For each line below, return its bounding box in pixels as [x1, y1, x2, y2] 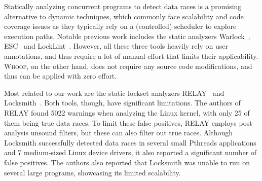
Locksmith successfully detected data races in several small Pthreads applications [4, 137, 256, 148]
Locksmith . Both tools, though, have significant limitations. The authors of [4, 97, 241, 108]
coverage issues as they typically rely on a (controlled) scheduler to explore [4, 21, 237, 31]
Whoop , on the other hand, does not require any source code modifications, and [4, 60, 252, 71]
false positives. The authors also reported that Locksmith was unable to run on [4, 157, 250, 167]
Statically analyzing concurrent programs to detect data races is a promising [4, 1, 242, 11]
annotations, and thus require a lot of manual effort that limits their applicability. [4, 50, 258, 61]
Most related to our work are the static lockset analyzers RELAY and [4, 87, 224, 98]
